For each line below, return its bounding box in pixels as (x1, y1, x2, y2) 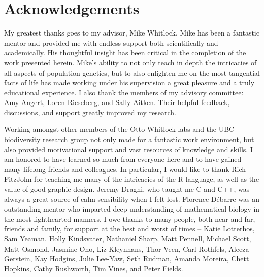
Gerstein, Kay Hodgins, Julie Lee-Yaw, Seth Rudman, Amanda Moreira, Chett (4, 253, 249, 264)
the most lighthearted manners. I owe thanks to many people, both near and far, (4, 213, 255, 224)
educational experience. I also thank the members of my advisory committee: (4, 87, 244, 97)
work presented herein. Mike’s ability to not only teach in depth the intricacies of (4, 57, 257, 67)
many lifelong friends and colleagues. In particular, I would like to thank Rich (4, 163, 246, 174)
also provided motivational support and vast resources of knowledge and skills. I (4, 144, 253, 154)
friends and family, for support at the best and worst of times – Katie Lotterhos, (4, 223, 255, 234)
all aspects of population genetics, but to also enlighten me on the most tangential (4, 67, 260, 78)
